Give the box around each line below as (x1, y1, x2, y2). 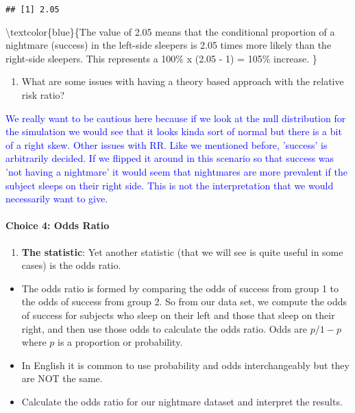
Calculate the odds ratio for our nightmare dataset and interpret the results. (21, 394, 343, 408)
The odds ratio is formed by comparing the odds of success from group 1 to (21, 281, 339, 295)
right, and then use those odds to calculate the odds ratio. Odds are (21, 321, 308, 335)
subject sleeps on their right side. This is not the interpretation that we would (5, 178, 334, 192)
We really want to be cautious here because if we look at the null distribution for (5, 110, 346, 125)
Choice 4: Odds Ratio (5, 218, 110, 233)
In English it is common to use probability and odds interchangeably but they (21, 357, 350, 372)
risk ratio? (21, 88, 65, 102)
